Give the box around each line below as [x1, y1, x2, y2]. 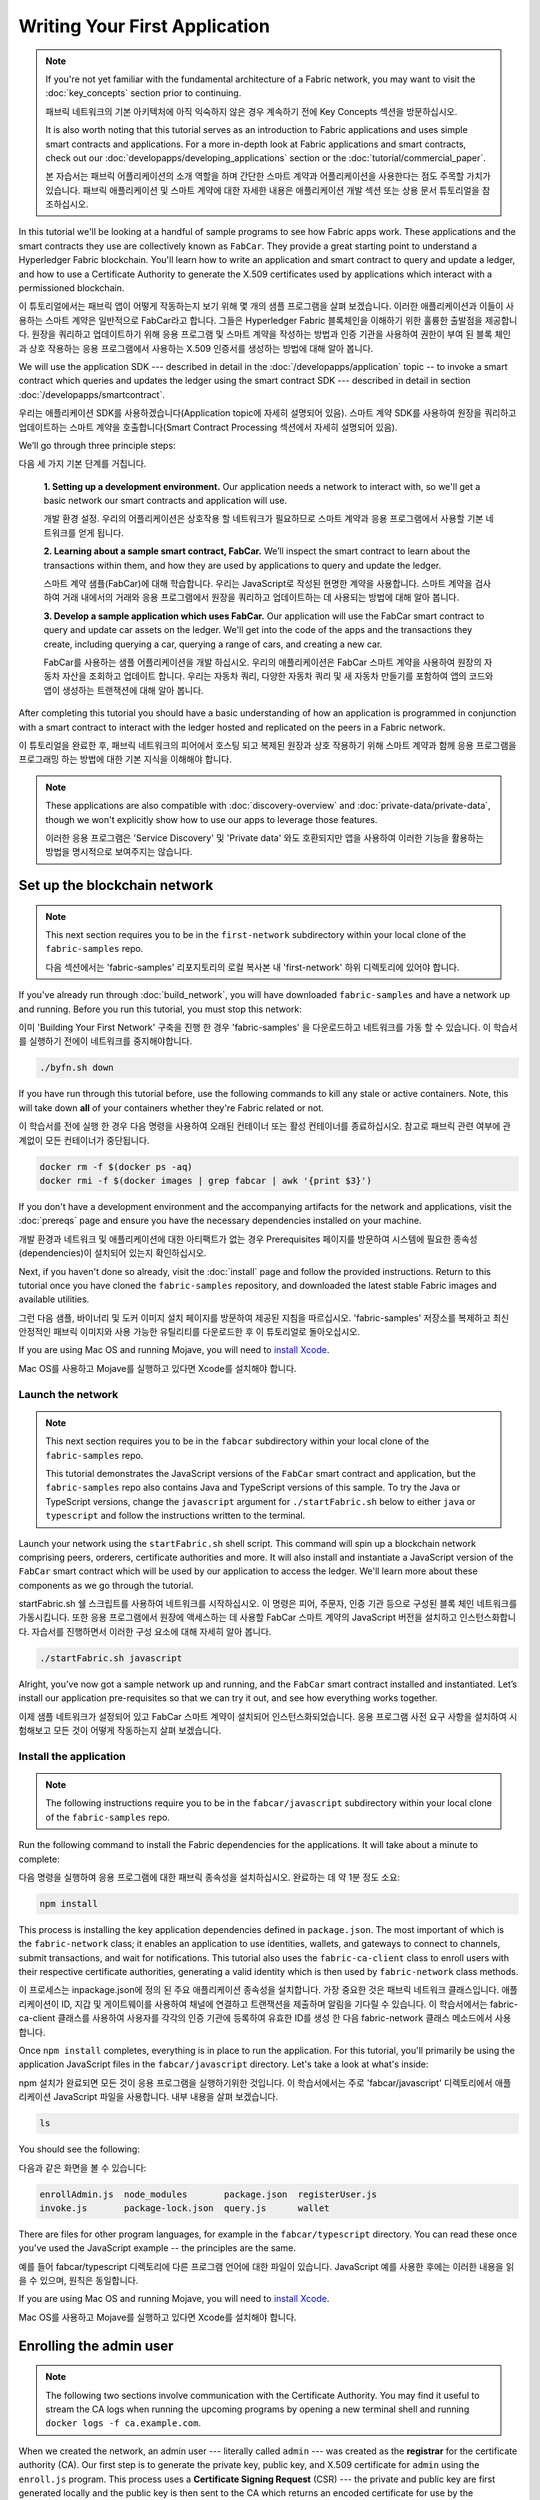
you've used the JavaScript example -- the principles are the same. [18, 2242, 297, 2254]
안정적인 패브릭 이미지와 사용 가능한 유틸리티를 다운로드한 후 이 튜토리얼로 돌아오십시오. [18, 1326, 360, 1338]
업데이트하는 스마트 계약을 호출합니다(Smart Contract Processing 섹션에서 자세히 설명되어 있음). [18, 421, 399, 433]
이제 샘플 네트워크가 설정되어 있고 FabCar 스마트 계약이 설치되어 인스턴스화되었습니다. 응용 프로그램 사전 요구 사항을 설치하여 [18, 1710, 507, 1722]
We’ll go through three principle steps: [18, 439, 176, 451]
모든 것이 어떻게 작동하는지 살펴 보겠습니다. [53, 1725, 222, 1737]
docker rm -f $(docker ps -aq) [39, 1161, 194, 1172]
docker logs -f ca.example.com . [45, 2417, 202, 2429]
